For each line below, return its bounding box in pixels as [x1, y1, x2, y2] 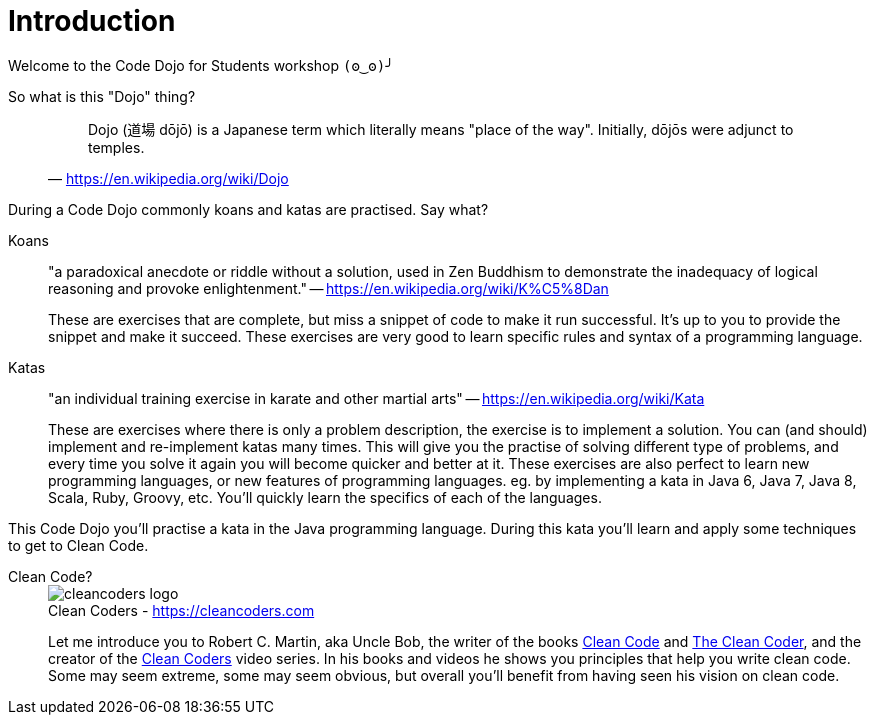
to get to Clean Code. [8, 536, 149, 554]
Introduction [8, 4, 176, 38]
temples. [88, 138, 145, 156]
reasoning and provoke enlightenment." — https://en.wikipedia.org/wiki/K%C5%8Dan [48, 279, 609, 297]
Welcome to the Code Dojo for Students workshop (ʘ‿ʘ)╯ [8, 56, 394, 74]
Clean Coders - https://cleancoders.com [48, 601, 315, 619]
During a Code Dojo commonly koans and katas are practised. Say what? [8, 200, 489, 218]
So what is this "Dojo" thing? [8, 87, 196, 105]
